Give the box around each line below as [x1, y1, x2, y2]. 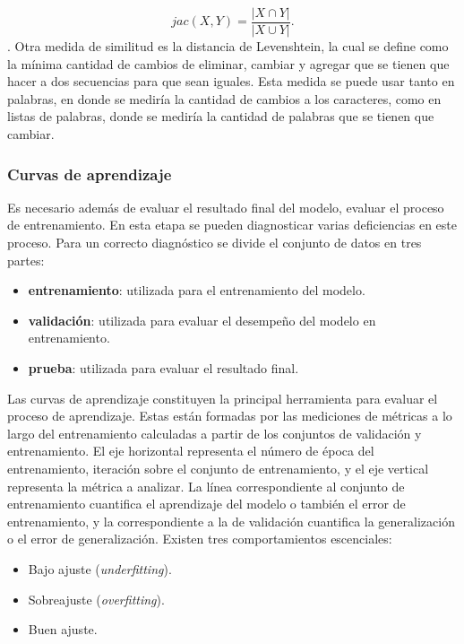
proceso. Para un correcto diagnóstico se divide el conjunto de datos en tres [7, 233, 422, 252]
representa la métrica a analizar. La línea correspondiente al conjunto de [7, 476, 405, 495]
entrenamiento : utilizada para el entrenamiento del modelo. [28, 281, 365, 300]
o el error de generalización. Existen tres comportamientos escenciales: [7, 529, 392, 548]
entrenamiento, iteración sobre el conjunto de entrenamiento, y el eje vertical [7, 458, 429, 477]
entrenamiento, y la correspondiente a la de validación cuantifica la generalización [7, 511, 455, 530]
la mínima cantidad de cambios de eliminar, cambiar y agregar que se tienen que [7, 54, 450, 73]
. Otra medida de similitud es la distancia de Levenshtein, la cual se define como [7, 37, 449, 56]
